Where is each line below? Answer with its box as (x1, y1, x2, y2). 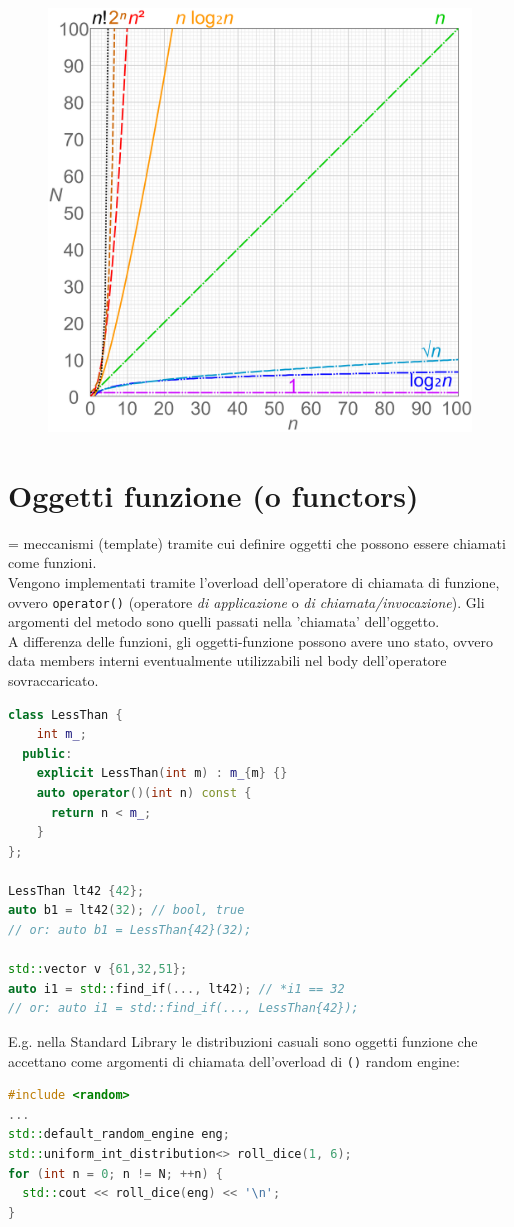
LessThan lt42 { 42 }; (8, 883, 145, 898)
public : (22, 746, 73, 761)
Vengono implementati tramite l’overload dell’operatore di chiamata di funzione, (8, 571, 500, 592)
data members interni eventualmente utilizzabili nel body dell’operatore (8, 650, 447, 671)
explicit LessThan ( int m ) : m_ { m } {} (36, 766, 288, 781)
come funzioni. (8, 552, 97, 573)
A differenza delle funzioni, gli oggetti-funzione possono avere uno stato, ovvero (8, 630, 493, 651)
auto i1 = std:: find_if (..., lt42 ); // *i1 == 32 (8, 981, 345, 996)
